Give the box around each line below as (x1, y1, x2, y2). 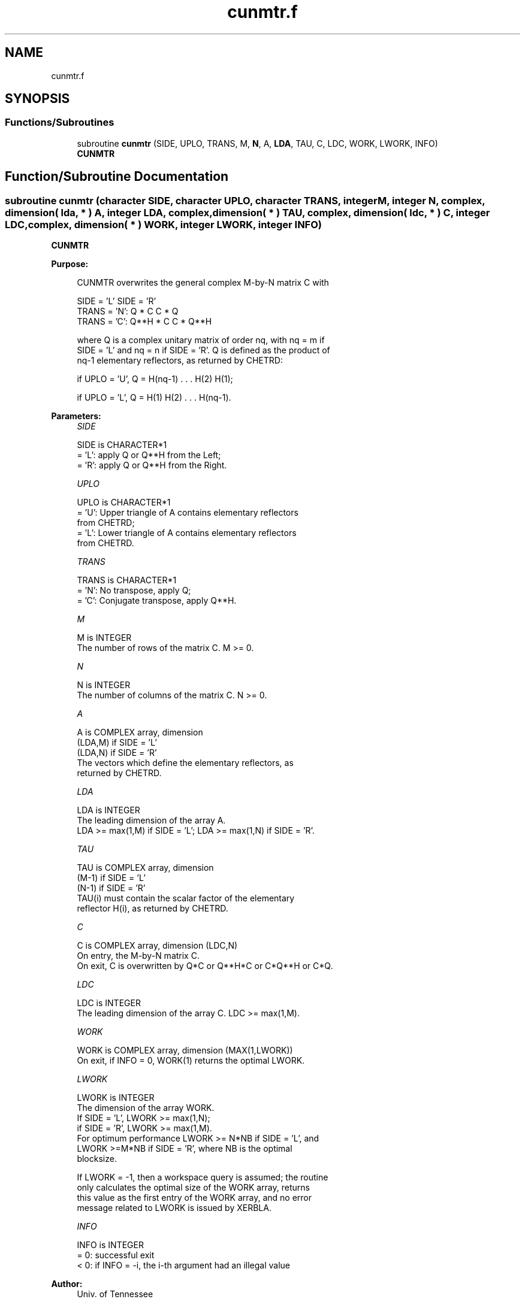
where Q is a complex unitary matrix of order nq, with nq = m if (77, 335, 325, 346)
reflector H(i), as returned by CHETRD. (77, 903, 228, 914)
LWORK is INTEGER (77, 1092, 155, 1103)
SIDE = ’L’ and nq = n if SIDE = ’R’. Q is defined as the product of (77, 345, 330, 356)
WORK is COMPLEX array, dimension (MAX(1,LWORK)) (77, 1045, 293, 1056)
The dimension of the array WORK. (77, 1103, 215, 1113)
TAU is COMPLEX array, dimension (77, 862, 214, 873)
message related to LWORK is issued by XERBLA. (77, 1203, 271, 1213)
